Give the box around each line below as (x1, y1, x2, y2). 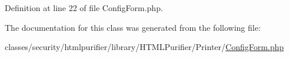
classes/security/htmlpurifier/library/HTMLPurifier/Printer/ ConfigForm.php (5, 41, 284, 53)
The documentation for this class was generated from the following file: (5, 21, 261, 33)
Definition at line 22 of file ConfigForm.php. (5, 2, 163, 13)
